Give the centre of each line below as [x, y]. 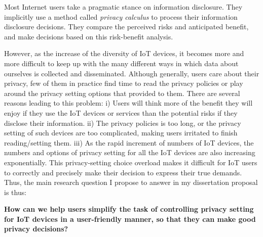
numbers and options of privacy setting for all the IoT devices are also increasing [130, 152]
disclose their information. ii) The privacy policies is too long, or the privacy [123, 123]
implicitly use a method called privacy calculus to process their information [121, 16]
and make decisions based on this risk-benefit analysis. [89, 36]
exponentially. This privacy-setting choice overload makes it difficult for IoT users [131, 162]
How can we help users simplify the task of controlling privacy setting [129, 209]
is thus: [15, 192]
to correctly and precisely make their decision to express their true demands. [123, 172]
